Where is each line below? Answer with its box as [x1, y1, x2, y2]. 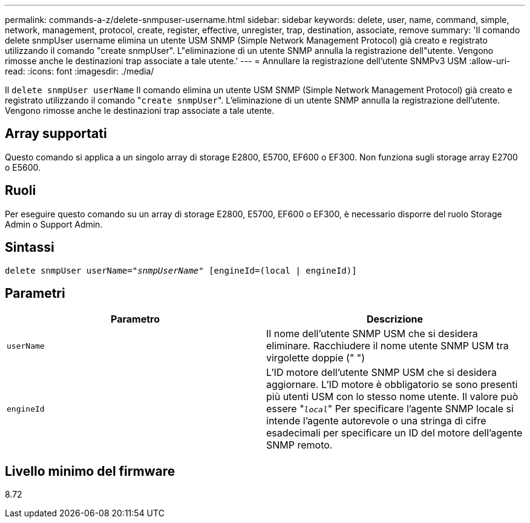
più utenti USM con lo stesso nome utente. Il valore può [266, 390, 519, 403]
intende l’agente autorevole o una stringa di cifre [266, 415, 486, 427]
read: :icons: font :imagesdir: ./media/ [5, 66, 154, 76]
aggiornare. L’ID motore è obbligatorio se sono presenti [266, 378, 518, 391]
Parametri [5, 285, 65, 301]
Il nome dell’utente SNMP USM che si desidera [266, 327, 478, 340]
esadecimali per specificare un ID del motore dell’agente [266, 427, 523, 439]
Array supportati [5, 126, 107, 142]
